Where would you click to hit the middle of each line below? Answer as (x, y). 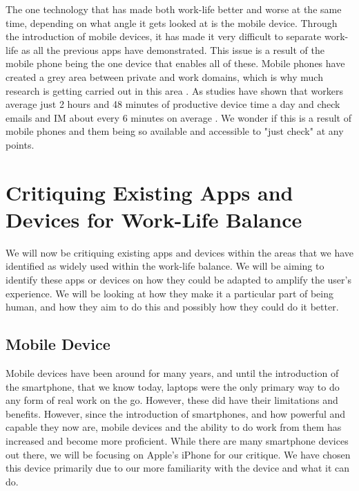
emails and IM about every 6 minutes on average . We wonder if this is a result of (179, 117)
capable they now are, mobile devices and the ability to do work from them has (174, 427)
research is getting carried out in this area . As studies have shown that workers (174, 90)
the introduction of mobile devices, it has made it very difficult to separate (164, 36)
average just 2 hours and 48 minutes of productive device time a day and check (173, 104)
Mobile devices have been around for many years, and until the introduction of (172, 373)
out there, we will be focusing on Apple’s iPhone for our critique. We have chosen (178, 454)
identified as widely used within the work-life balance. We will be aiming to (165, 266)
